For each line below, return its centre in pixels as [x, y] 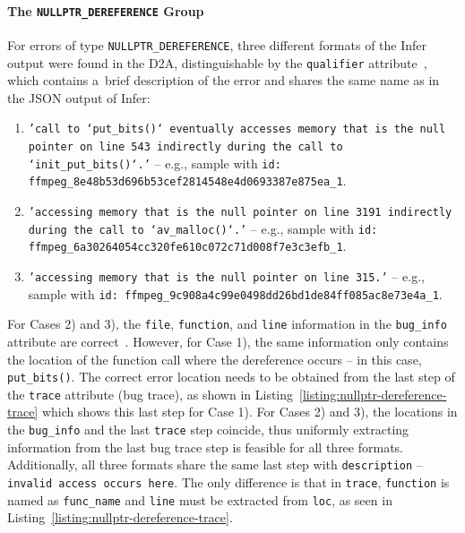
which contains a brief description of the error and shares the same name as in [224, 80]
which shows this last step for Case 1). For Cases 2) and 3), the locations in [250, 412]
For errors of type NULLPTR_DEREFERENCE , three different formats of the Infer [217, 44]
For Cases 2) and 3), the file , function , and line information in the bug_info [227, 324]
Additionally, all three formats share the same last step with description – [215, 464]
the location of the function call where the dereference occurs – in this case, [215, 359]
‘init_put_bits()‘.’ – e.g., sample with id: [155, 163]
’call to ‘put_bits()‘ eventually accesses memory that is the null [237, 129]
